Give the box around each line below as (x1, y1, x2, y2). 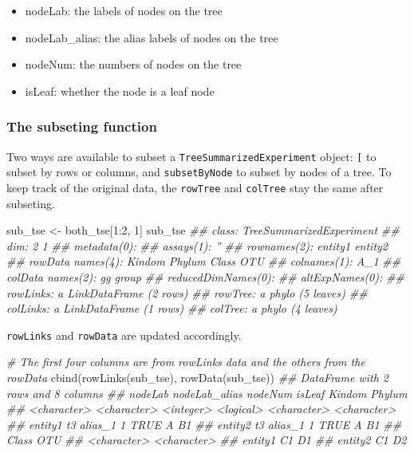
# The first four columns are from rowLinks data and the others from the (6, 353, 365, 370)
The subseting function (6, 116, 157, 136)
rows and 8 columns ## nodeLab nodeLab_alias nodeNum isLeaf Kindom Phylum (6, 384, 408, 401)
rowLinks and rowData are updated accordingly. (6, 326, 242, 343)
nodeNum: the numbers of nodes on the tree (25, 56, 242, 73)
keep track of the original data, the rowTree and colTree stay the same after (6, 179, 384, 195)
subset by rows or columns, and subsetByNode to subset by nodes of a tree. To (6, 163, 392, 180)
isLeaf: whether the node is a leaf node (25, 82, 215, 99)
